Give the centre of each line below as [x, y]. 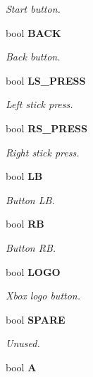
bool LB [24, 176]
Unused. [23, 343]
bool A [21, 367]
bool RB [25, 224]
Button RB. [31, 247]
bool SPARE [36, 319]
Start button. [33, 9]
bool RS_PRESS [46, 128]
